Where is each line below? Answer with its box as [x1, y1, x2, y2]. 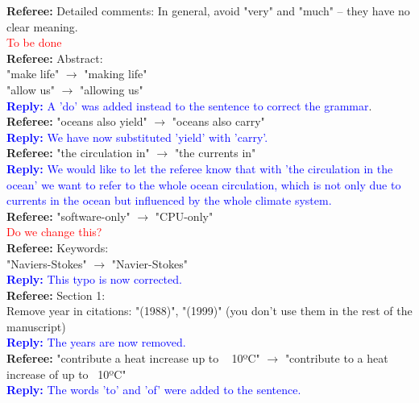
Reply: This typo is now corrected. [6, 271, 182, 288]
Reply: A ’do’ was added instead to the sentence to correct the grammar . [6, 97, 372, 114]
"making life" [84, 65, 147, 82]
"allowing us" [80, 81, 143, 98]
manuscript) [6, 318, 66, 334]
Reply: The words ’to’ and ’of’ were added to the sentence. [6, 381, 301, 398]
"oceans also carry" [172, 113, 265, 130]
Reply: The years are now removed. [6, 334, 186, 351]
